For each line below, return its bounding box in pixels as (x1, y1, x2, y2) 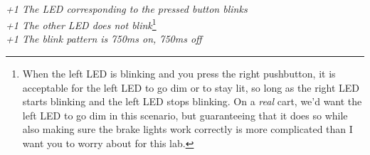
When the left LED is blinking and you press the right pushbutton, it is (22, 66, 336, 81)
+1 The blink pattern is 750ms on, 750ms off (6, 31, 202, 46)
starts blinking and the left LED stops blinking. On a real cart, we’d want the (22, 94, 362, 109)
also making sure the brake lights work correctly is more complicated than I (22, 122, 353, 137)
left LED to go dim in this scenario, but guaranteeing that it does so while (22, 107, 348, 122)
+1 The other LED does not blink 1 (6, 16, 157, 32)
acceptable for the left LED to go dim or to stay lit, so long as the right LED (22, 80, 360, 95)
